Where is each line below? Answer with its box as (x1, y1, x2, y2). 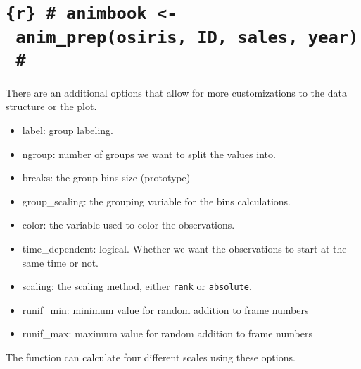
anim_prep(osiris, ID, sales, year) (15, 27, 359, 47)
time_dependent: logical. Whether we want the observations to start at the (22, 241, 347, 256)
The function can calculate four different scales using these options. (6, 350, 296, 365)
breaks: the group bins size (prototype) (22, 170, 191, 185)
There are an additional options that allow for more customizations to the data (6, 85, 347, 99)
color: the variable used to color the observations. (22, 217, 235, 232)
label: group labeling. (22, 123, 113, 138)
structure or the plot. (6, 99, 97, 114)
